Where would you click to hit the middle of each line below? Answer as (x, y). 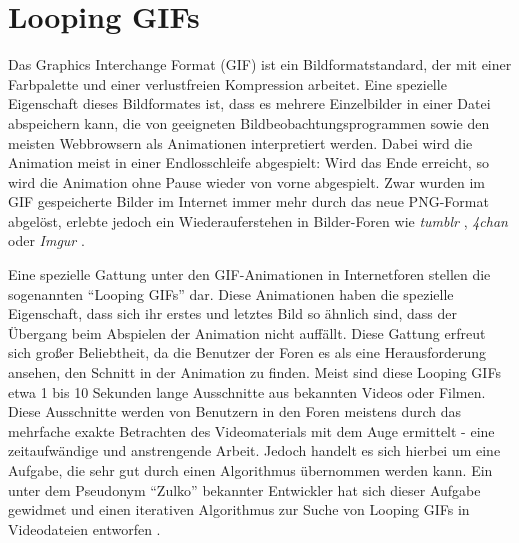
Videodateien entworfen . (84, 528)
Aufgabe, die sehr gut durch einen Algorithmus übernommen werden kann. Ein (250, 470)
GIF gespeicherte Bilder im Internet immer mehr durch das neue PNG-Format (248, 201)
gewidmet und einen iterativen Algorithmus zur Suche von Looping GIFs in (239, 509)
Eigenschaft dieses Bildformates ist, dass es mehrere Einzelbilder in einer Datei (249, 103)
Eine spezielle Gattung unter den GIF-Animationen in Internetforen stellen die (249, 274)
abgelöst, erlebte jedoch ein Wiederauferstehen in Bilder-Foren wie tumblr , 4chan (258, 220)
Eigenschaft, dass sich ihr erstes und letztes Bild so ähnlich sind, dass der (232, 313)
